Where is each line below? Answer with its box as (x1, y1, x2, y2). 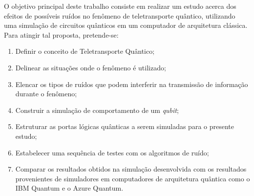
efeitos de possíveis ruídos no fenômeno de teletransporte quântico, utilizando (4, 10, 235, 21)
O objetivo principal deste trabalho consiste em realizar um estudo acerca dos (4, 1, 236, 11)
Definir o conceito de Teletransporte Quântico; (15, 46, 155, 56)
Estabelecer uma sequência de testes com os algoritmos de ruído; (15, 147, 209, 157)
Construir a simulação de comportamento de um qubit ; (15, 105, 179, 115)
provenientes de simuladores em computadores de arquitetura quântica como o (15, 173, 250, 183)
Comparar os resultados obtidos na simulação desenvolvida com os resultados (15, 164, 247, 174)
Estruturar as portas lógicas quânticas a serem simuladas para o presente (15, 121, 234, 131)
